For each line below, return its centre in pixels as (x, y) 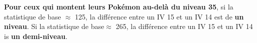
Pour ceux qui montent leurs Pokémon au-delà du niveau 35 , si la (119, 6)
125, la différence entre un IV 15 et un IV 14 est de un (159, 16)
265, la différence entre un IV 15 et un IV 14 (184, 26)
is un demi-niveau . (36, 36)
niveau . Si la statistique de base (54, 26)
